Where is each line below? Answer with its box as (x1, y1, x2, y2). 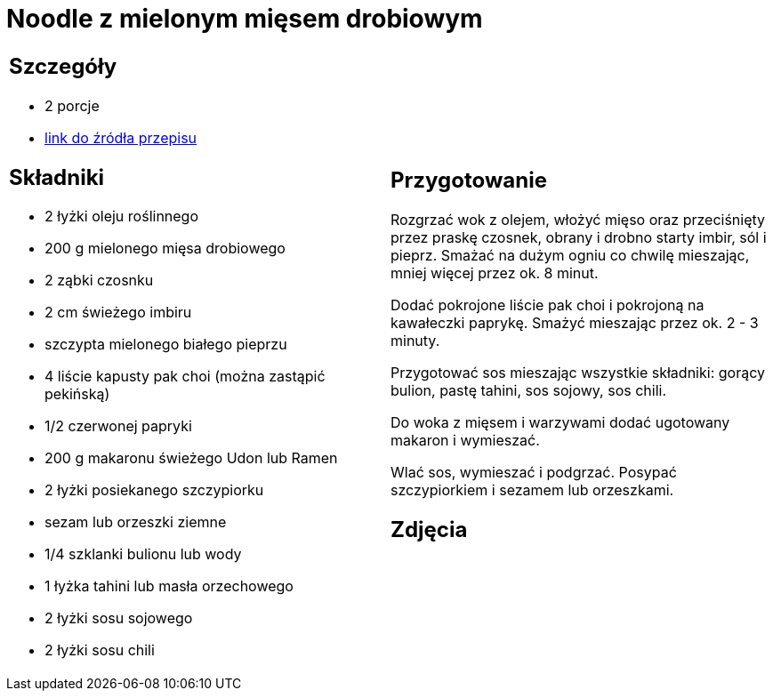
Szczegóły (9, 52, 117, 79)
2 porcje (44, 96, 100, 115)
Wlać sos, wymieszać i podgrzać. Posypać (391, 462, 677, 481)
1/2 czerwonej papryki (44, 417, 192, 436)
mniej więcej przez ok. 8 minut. (391, 263, 599, 282)
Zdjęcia (391, 516, 468, 542)
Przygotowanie (391, 166, 547, 193)
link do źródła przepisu (44, 128, 197, 147)
